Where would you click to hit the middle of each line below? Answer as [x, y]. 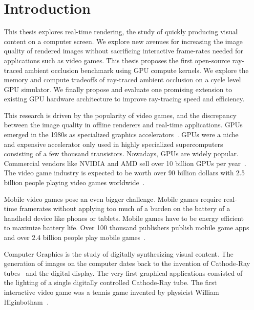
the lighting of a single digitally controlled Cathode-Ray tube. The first [111, 282]
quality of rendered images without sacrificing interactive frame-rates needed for [124, 51]
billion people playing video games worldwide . [74, 182]
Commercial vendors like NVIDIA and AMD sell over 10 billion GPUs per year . [125, 163]
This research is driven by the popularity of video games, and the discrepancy [120, 115]
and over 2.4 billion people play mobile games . [75, 237]
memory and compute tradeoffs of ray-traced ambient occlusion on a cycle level [123, 80]
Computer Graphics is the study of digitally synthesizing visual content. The [119, 253]
